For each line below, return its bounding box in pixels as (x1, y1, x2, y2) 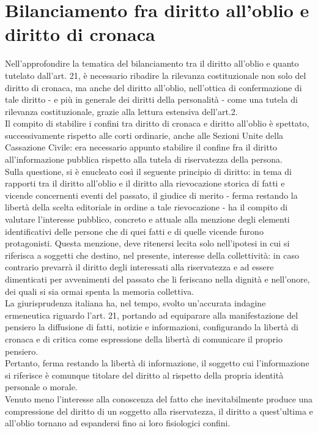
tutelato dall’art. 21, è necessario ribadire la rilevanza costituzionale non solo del (5, 68, 306, 81)
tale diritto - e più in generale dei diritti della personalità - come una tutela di (5, 93, 298, 106)
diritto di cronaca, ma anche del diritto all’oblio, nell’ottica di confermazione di (5, 81, 302, 94)
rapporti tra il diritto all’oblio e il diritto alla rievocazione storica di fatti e (5, 177, 285, 190)
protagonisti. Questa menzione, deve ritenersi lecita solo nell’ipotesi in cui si (5, 237, 290, 250)
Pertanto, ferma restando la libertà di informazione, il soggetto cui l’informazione (5, 357, 309, 369)
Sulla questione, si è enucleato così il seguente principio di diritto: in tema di (5, 165, 292, 177)
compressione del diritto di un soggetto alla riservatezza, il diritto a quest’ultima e (5, 404, 313, 417)
